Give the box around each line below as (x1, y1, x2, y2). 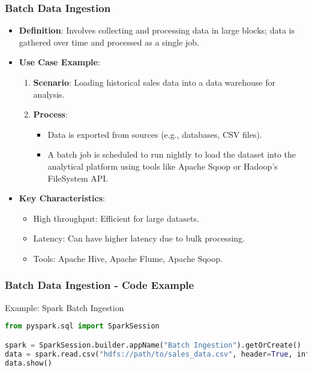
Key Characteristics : (19, 192, 105, 204)
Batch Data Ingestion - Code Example (5, 278, 194, 292)
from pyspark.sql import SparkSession (5, 322, 160, 331)
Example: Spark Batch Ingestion (5, 301, 124, 313)
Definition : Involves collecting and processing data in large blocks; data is (19, 24, 295, 37)
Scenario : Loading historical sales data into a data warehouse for (33, 76, 276, 88)
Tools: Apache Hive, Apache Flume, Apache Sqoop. (33, 252, 223, 264)
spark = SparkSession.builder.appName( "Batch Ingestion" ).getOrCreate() (5, 340, 301, 349)
